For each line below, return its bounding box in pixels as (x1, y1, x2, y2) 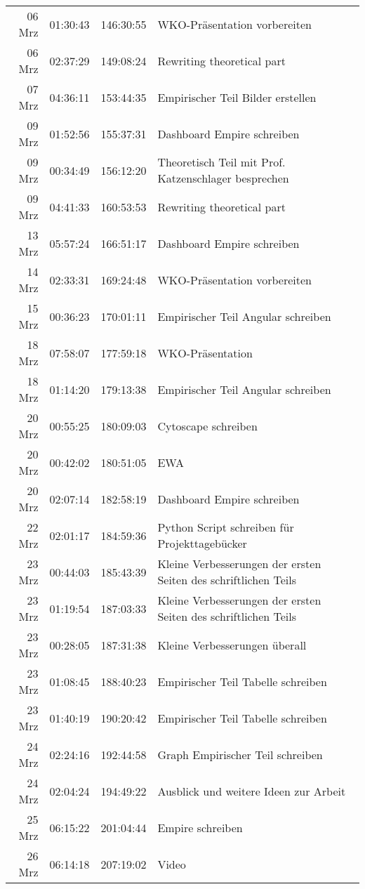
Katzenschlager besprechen (157, 170, 289, 186)
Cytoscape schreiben (157, 417, 258, 434)
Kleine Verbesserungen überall (157, 636, 307, 653)
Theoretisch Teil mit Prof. (157, 154, 286, 170)
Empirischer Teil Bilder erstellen (157, 88, 317, 105)
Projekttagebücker (157, 535, 247, 551)
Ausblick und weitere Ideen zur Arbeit (157, 782, 346, 799)
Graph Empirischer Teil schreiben (157, 746, 323, 763)
